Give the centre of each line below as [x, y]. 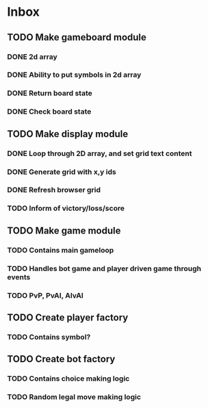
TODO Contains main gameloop [61, 250]
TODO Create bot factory [61, 359]
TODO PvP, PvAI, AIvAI [45, 295]
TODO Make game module [64, 230]
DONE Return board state [50, 93]
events [19, 277]
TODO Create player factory [68, 317]
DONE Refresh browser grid [54, 190]
